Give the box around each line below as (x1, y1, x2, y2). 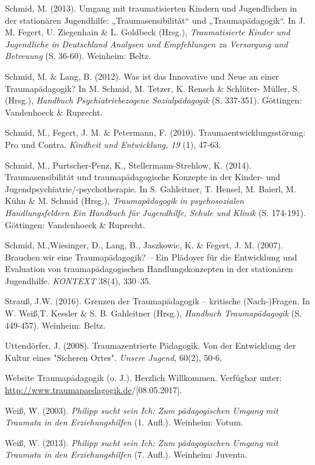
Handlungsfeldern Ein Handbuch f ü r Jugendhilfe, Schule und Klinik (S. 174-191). (5, 206, 306, 219)
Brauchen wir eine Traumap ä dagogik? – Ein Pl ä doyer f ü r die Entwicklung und (5, 250, 297, 263)
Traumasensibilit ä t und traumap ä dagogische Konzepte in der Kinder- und (5, 170, 280, 183)
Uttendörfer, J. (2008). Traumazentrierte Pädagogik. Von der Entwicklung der (5, 339, 296, 352)
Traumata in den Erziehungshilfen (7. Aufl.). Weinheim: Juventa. (5, 448, 247, 461)
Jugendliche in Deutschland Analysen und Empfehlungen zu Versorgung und (5, 37, 288, 50)
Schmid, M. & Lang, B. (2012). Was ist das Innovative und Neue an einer (5, 69, 279, 82)
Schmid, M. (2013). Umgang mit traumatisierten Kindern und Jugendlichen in (5, 2, 297, 14)
